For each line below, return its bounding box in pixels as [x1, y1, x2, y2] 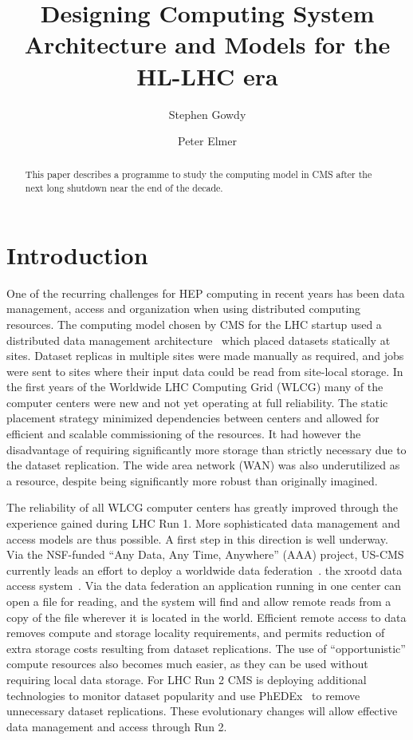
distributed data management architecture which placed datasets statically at [6, 331, 391, 348]
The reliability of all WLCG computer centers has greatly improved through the [6, 499, 399, 516]
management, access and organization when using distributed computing [6, 300, 361, 317]
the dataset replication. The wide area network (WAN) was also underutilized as [6, 457, 400, 473]
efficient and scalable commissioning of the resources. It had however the [6, 425, 361, 442]
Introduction [6, 238, 148, 271]
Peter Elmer [178, 133, 237, 149]
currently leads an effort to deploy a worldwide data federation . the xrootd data [6, 561, 403, 578]
